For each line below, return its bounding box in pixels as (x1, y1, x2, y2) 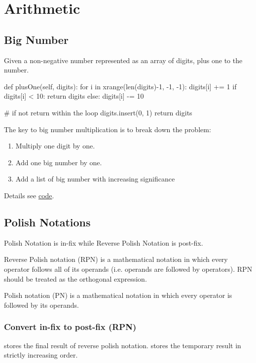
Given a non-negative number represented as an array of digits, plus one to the (4, 55, 243, 65)
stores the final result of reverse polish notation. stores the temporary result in (4, 340, 241, 350)
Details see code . (4, 190, 54, 200)
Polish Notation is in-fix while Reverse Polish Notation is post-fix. (4, 237, 203, 248)
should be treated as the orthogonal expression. (4, 273, 147, 284)
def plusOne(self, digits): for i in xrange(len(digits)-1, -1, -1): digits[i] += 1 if (4, 81, 237, 91)
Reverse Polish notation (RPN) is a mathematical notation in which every (4, 254, 228, 264)
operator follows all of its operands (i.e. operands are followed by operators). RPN (4, 263, 253, 274)
